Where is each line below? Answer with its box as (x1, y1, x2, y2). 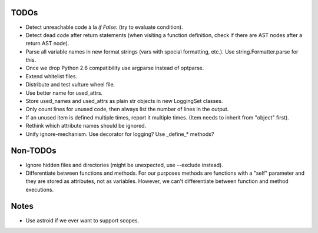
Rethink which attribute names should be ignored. (25, 122, 147, 129)
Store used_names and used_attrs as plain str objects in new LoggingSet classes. (25, 98, 223, 105)
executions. (25, 186, 54, 193)
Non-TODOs (11, 146, 57, 156)
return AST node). (25, 40, 69, 47)
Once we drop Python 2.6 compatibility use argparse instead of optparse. (25, 65, 204, 72)
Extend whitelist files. (25, 72, 78, 79)
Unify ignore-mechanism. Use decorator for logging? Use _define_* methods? (25, 130, 214, 138)
